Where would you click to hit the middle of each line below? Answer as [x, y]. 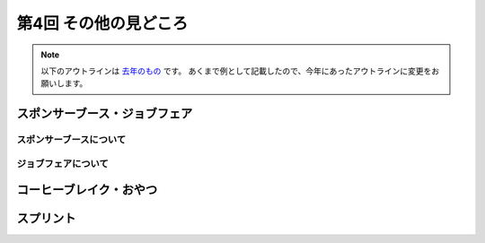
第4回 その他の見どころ [102, 23]
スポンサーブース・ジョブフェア [105, 113]
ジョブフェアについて [63, 163]
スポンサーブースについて [71, 140]
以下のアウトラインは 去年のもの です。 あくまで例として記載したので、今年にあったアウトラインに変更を [236, 71]
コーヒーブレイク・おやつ [87, 190]
